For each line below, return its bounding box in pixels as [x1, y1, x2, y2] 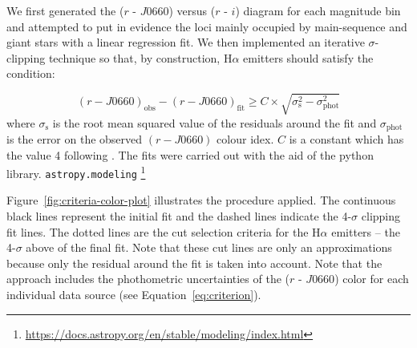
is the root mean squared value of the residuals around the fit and [52, 114, 377, 131]
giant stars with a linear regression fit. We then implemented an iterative [6, 34, 365, 51]
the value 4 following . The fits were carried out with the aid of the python [6, 146, 374, 163]
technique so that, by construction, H [48, 49, 233, 66]
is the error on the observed [6, 130, 143, 147]
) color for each [334, 270, 409, 287]
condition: [6, 65, 55, 82]
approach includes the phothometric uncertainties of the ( [6, 270, 290, 287]
